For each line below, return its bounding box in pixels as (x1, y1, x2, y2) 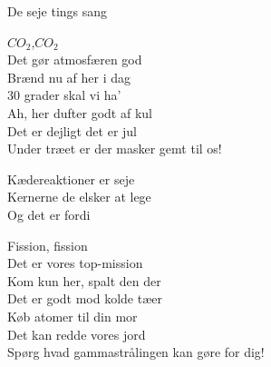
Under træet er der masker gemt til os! (7, 139, 222, 158)
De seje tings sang (7, 2, 108, 20)
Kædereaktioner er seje (7, 169, 135, 188)
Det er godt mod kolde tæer (7, 289, 162, 308)
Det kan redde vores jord (7, 324, 146, 343)
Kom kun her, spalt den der (7, 271, 161, 290)
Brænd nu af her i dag (7, 67, 131, 86)
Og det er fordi (7, 204, 91, 223)
